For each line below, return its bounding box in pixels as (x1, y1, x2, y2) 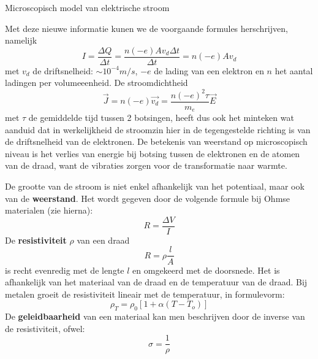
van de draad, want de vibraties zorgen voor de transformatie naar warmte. (5, 159, 287, 172)
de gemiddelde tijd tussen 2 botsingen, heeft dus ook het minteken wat (28, 111, 294, 124)
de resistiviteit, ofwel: (5, 322, 85, 334)
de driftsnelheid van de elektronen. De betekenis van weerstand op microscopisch (5, 135, 308, 148)
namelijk (5, 34, 37, 47)
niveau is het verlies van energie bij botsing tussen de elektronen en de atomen (5, 147, 300, 160)
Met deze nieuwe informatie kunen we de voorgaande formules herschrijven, (5, 21, 288, 34)
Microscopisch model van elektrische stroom (5, 1, 170, 14)
